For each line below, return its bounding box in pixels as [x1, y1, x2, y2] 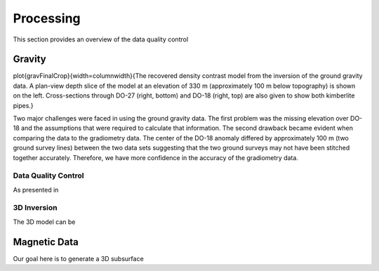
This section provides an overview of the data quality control [13, 35, 189, 44]
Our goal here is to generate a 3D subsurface [13, 254, 144, 263]
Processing [13, 11, 81, 26]
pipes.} [13, 101, 34, 110]
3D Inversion [13, 203, 58, 213]
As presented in [13, 185, 59, 194]
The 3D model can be [13, 218, 76, 226]
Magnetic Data [13, 236, 79, 248]
